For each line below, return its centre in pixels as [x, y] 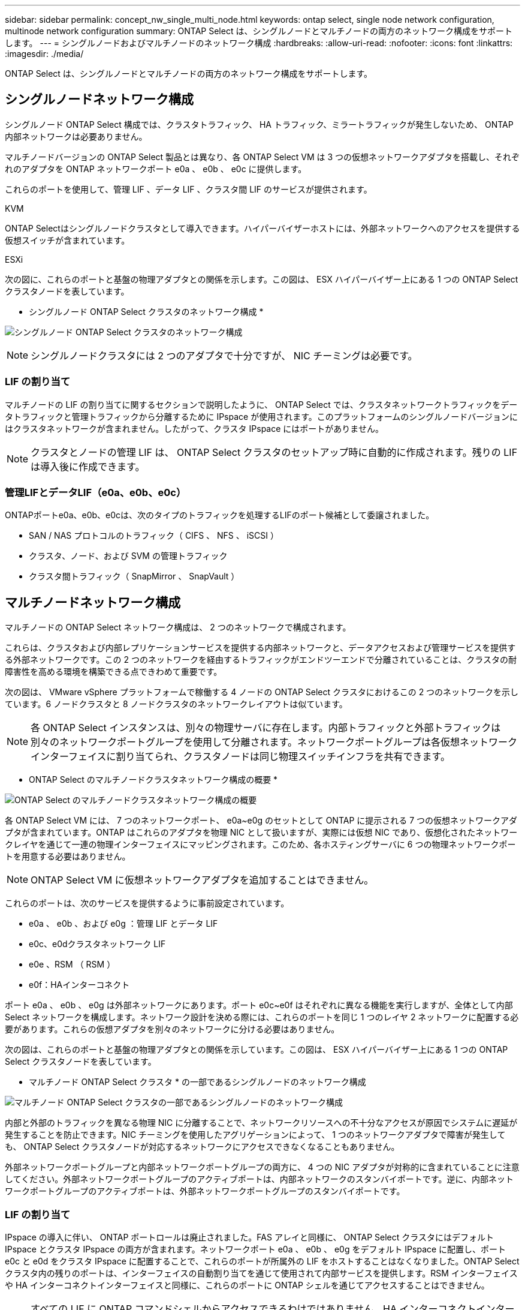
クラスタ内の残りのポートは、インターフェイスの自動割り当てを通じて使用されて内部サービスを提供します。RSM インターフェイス [261, 1273]
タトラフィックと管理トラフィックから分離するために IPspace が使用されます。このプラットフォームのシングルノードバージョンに [262, 416]
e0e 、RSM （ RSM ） [72, 965]
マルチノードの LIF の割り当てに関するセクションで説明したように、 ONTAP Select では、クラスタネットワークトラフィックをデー [261, 404]
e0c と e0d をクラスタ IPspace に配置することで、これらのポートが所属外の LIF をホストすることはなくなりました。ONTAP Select [262, 1261]
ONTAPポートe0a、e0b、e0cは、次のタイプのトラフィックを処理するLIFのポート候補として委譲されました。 [220, 515]
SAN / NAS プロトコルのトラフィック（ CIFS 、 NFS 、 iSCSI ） [154, 536]
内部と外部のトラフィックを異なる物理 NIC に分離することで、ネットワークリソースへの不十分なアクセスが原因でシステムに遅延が [261, 1123]
